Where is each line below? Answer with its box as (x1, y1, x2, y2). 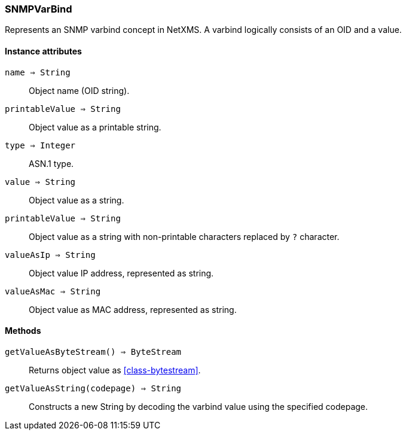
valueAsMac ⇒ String (5, 286, 101, 296)
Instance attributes (5, 45, 82, 56)
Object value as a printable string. (29, 121, 161, 132)
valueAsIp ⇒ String (5, 250, 96, 260)
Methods (5, 326, 41, 336)
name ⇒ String (5, 67, 71, 77)
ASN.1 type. (29, 158, 74, 169)
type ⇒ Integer (5, 140, 76, 150)
